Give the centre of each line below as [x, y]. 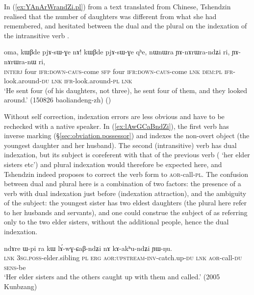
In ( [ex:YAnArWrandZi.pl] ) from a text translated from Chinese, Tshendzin [117, 6]
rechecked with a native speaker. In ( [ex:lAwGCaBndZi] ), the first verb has [116, 126]
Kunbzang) [21, 286]
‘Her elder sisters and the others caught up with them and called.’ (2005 [112, 277]
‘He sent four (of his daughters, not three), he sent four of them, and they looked [126, 90]
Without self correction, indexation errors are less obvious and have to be [114, 116]
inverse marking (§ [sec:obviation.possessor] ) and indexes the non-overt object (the [127, 135]
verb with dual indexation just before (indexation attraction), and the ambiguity [125, 193]
